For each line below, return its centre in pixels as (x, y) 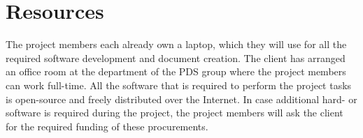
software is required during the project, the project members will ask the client (175, 113)
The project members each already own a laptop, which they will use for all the (176, 44)
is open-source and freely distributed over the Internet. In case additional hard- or (181, 99)
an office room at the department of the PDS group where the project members (176, 71)
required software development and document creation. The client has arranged (176, 58)
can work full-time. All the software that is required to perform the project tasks (179, 85)
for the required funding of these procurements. (107, 126)
